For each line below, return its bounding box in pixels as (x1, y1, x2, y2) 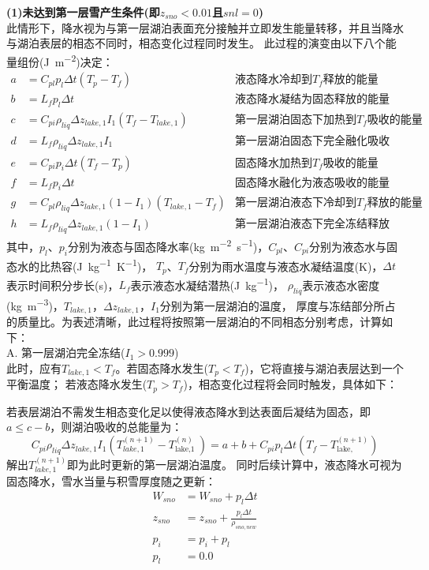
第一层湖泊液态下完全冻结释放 (235, 219, 390, 231)
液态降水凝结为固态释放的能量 (235, 94, 390, 106)
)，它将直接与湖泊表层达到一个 (244, 359, 404, 376)
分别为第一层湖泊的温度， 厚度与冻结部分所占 (159, 297, 396, 313)
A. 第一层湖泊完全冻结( (6, 344, 125, 361)
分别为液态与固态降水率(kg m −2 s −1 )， (67, 236, 269, 254)
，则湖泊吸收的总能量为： (50, 418, 183, 435)
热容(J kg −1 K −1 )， (50, 255, 153, 274)
